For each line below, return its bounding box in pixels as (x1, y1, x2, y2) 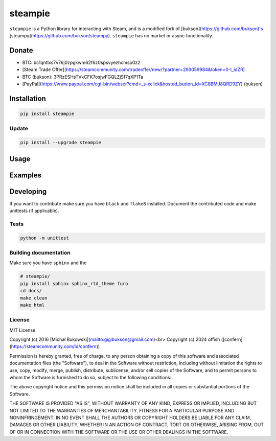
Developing (9, 187, 47, 196)
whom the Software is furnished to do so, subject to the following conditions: (9, 374, 172, 380)
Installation (9, 94, 46, 103)
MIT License (9, 327, 36, 333)
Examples (9, 171, 42, 179)
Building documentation (9, 249, 71, 256)
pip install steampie (20, 111, 75, 117)
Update (9, 125, 28, 132)
